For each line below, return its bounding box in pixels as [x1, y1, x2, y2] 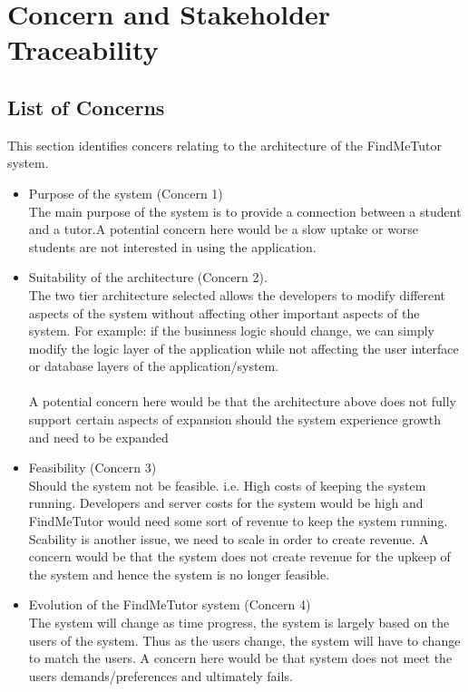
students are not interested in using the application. [28, 237, 317, 256]
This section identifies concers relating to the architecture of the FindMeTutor [7, 135, 443, 154]
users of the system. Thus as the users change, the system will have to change [28, 630, 461, 649]
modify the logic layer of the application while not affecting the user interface [28, 338, 459, 357]
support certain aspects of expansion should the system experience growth [28, 410, 441, 429]
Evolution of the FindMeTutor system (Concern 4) [28, 595, 311, 614]
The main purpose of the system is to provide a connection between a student [28, 201, 462, 220]
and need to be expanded [28, 427, 169, 446]
